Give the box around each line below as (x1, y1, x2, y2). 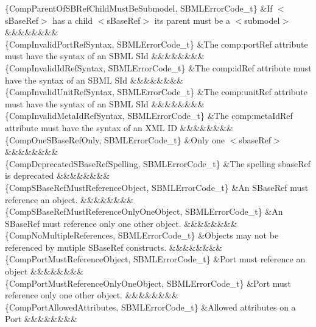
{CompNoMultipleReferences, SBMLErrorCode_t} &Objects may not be (5, 229, 279, 242)
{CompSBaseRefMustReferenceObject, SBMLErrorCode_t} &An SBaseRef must (5, 181, 309, 193)
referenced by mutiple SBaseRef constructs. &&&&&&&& (5, 240, 222, 253)
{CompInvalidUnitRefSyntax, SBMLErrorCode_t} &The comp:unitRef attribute (5, 85, 308, 98)
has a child (52, 13, 93, 26)
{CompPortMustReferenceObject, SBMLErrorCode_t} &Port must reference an (5, 253, 306, 265)
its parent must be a (154, 13, 230, 26)
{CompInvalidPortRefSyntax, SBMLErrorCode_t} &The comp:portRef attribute (5, 37, 308, 50)
